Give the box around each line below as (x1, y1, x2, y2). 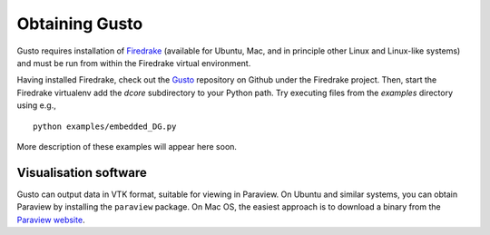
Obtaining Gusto (16, 14, 143, 34)
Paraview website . (16, 214, 85, 225)
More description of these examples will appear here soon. (16, 141, 238, 152)
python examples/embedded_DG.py (33, 121, 177, 132)
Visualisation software (16, 164, 147, 181)
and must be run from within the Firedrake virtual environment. (16, 57, 251, 68)
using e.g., (16, 100, 56, 111)
